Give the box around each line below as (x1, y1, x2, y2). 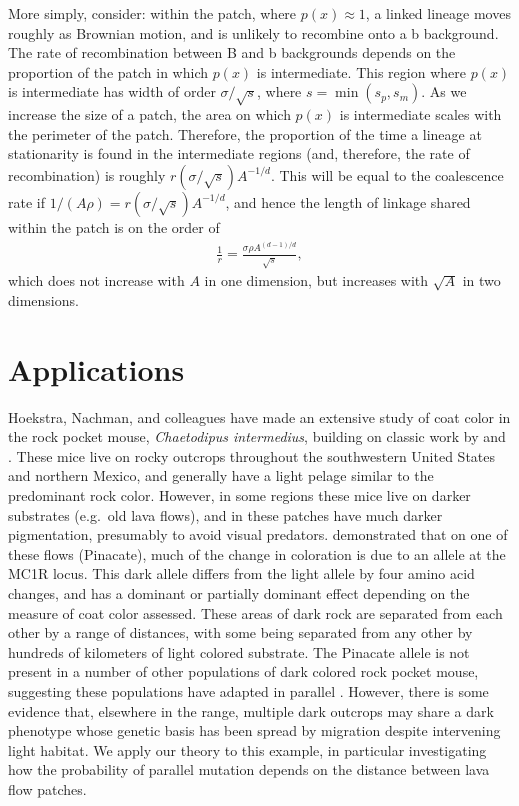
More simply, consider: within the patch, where (8, 3, 297, 23)
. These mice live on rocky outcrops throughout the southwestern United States (8, 445, 496, 466)
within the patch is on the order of (8, 216, 220, 237)
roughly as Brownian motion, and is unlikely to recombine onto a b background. (8, 22, 499, 43)
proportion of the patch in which (8, 61, 209, 82)
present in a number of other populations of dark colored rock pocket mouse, (8, 661, 479, 682)
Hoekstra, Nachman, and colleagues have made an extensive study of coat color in (8, 406, 511, 427)
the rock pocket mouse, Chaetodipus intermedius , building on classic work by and (8, 426, 506, 447)
